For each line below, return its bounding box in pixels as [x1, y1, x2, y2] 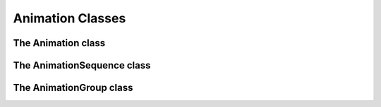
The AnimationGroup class [13, 82, 133, 94]
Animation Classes [13, 10, 126, 26]
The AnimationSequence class [13, 59, 151, 71]
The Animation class [13, 37, 106, 49]
